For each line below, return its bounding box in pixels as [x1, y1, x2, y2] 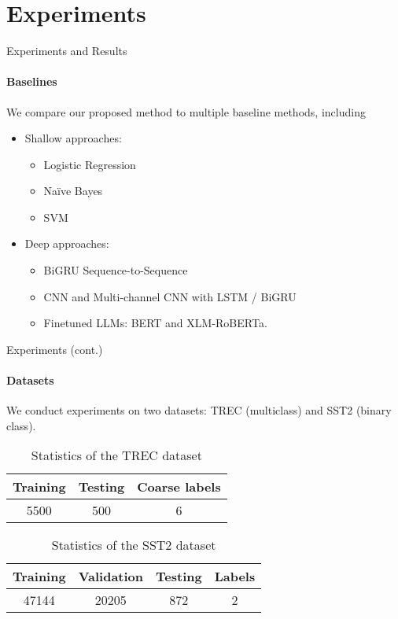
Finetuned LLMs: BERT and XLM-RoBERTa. [43, 315, 267, 331]
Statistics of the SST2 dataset [51, 536, 216, 555]
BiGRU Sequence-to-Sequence [43, 262, 188, 278]
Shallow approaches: [24, 130, 122, 146]
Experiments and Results [6, 42, 127, 59]
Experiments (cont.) [6, 341, 103, 357]
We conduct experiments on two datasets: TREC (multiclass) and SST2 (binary [6, 402, 392, 418]
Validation [78, 567, 144, 586]
